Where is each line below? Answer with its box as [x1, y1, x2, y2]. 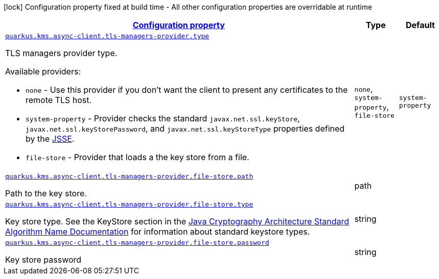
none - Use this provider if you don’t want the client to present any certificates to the [26, 85, 348, 95]
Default [405, 20, 435, 30]
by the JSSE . [26, 134, 75, 144]
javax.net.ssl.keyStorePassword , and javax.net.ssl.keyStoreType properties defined [26, 123, 345, 134]
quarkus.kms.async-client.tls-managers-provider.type [5, 32, 210, 40]
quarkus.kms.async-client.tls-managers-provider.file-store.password [5, 239, 269, 246]
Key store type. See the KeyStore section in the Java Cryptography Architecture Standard [5, 216, 350, 226]
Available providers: [5, 66, 81, 77]
